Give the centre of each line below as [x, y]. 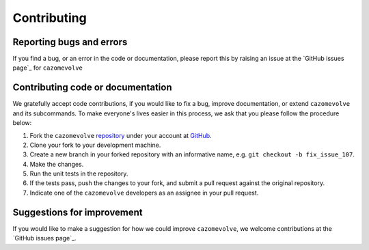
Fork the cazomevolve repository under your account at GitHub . [121, 135]
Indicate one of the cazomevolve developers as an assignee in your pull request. [144, 193]
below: [22, 123]
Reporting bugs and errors [70, 42]
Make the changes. [57, 164]
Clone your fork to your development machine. [95, 145]
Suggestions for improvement [78, 212]
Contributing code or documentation [92, 88]
